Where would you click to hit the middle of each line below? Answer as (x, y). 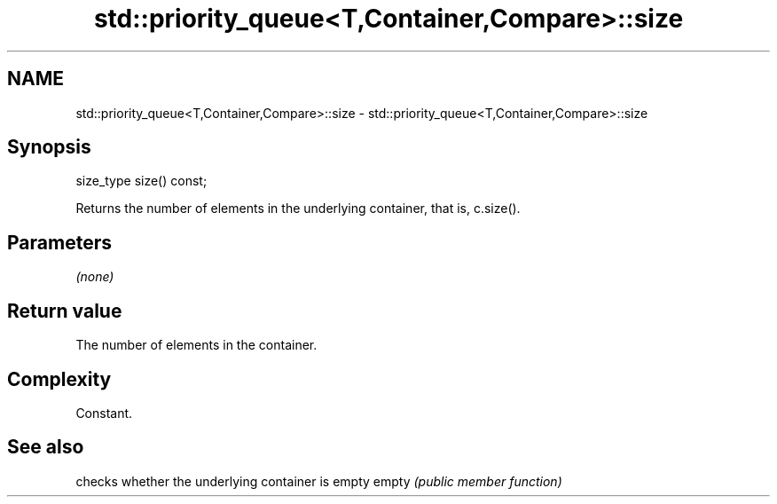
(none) (95, 277)
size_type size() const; (141, 181)
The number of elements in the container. (196, 345)
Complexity (59, 379)
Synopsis (49, 147)
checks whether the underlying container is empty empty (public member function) (319, 481)
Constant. (104, 413)
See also (46, 447)
